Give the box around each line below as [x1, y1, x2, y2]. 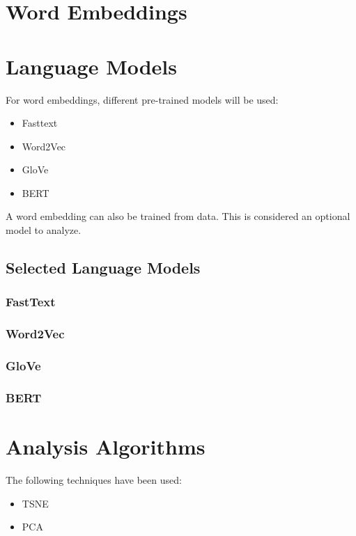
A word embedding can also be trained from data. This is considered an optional [6, 209, 350, 223]
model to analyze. [6, 223, 82, 237]
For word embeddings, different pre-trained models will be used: [6, 92, 279, 107]
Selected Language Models [6, 257, 201, 278]
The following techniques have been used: [6, 472, 182, 487]
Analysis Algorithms [6, 432, 206, 460]
